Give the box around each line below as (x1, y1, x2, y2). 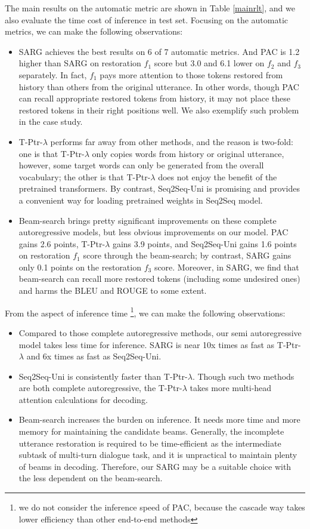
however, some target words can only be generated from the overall (18, 159, 264, 171)
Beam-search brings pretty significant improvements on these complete (18, 214, 277, 226)
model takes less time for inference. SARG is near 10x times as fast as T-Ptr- (18, 338, 301, 350)
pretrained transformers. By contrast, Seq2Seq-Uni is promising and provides (18, 182, 300, 195)
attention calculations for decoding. (18, 393, 148, 405)
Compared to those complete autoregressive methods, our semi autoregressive (18, 326, 302, 339)
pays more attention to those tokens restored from (100, 68, 283, 81)
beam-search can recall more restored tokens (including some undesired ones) (18, 272, 300, 285)
